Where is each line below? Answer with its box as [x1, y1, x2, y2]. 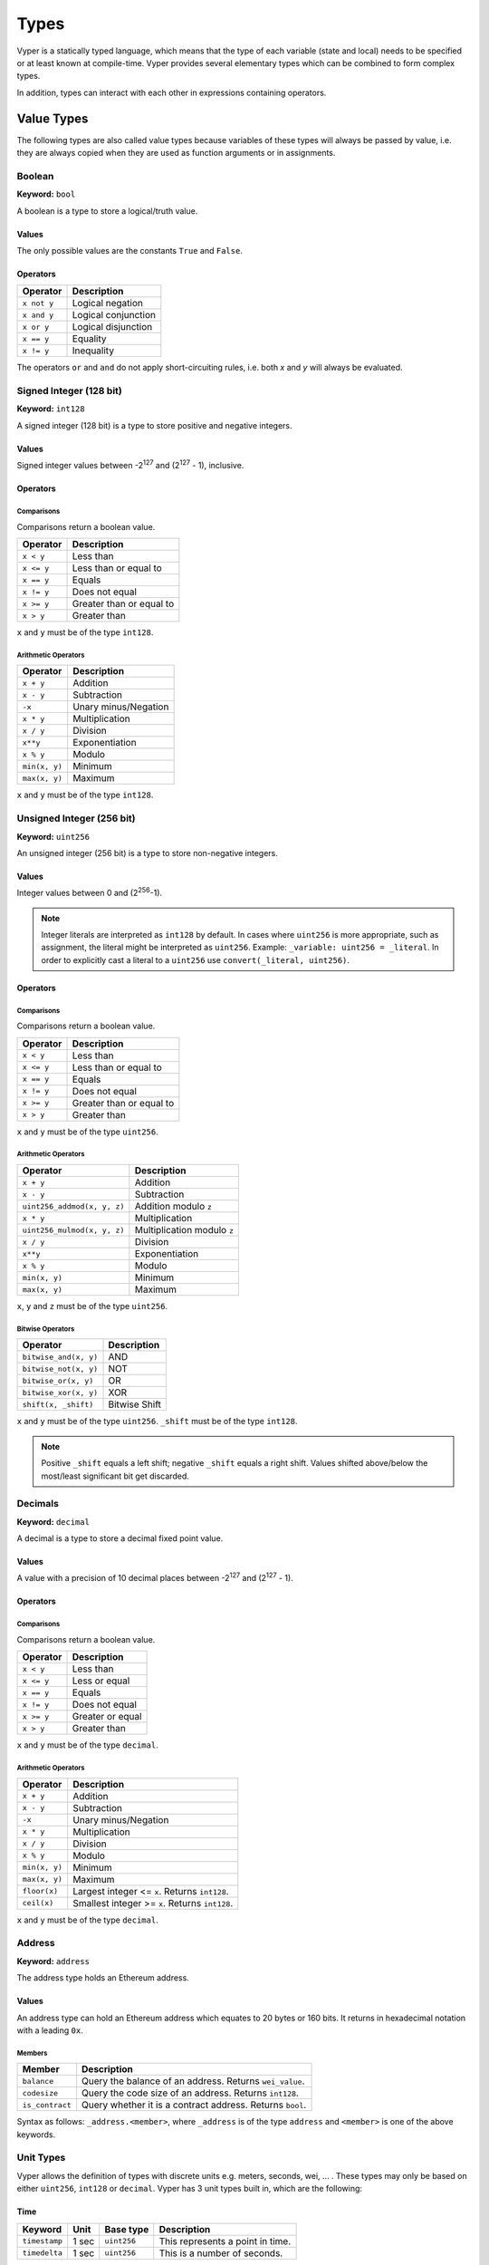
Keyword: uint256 [16, 831, 91, 842]
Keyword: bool [16, 188, 76, 199]
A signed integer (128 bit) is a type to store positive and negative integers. [16, 419, 293, 430]
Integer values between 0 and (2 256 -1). [16, 886, 163, 899]
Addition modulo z [134, 1200, 213, 1213]
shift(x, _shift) [22, 1400, 94, 1409]
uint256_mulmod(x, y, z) [22, 1225, 125, 1235]
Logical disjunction [72, 321, 153, 333]
